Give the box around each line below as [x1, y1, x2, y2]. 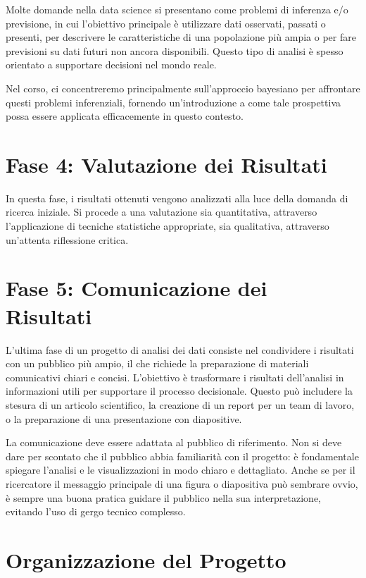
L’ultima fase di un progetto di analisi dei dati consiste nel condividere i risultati [6, 342, 354, 357]
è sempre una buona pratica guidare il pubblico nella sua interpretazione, [6, 490, 321, 505]
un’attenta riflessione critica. [6, 232, 129, 247]
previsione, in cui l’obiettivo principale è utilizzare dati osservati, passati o [6, 16, 326, 30]
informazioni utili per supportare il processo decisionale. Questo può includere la [6, 383, 353, 398]
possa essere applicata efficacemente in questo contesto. [6, 109, 244, 123]
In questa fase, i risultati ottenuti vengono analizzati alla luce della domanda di [6, 190, 348, 205]
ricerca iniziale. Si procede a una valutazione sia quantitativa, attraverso [6, 204, 317, 219]
